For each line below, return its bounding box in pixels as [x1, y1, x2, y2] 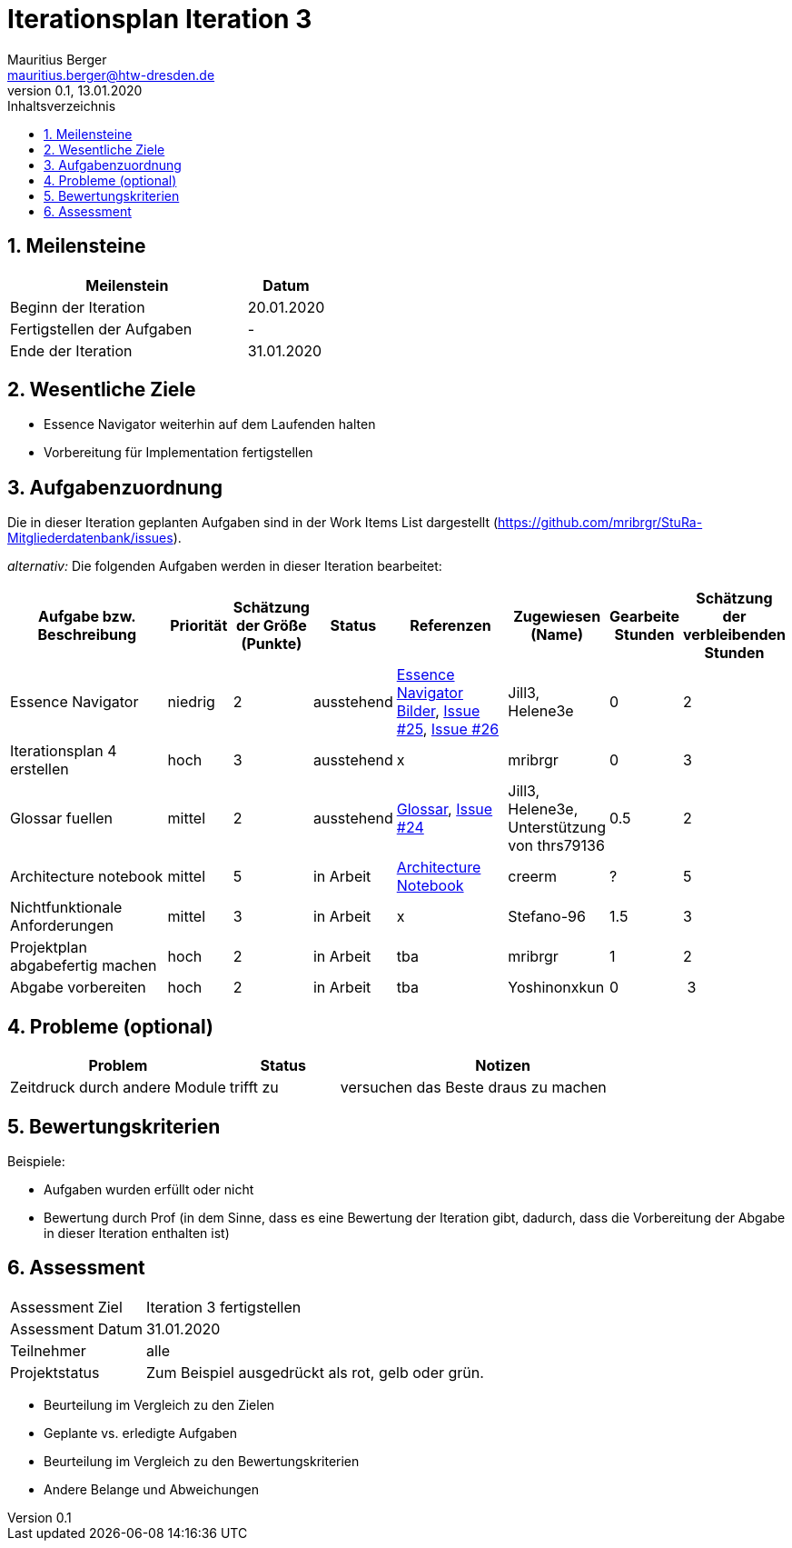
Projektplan [10, 938, 87, 957]
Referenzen [410, 616, 491, 635]
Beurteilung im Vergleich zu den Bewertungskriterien [44, 1453, 360, 1469]
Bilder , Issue [396, 702, 480, 721]
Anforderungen [10, 916, 114, 935]
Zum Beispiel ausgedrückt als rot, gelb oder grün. [145, 1363, 484, 1382]
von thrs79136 [508, 836, 605, 855]
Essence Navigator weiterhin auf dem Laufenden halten [44, 416, 376, 433]
